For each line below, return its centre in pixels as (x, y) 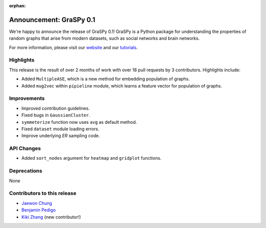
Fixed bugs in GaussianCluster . (56, 115)
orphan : (17, 6)
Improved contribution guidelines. (56, 108)
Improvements (27, 98)
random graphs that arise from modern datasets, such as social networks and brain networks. (104, 38)
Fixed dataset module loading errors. (60, 129)
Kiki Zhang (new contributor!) (51, 217)
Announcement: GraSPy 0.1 (52, 20)
